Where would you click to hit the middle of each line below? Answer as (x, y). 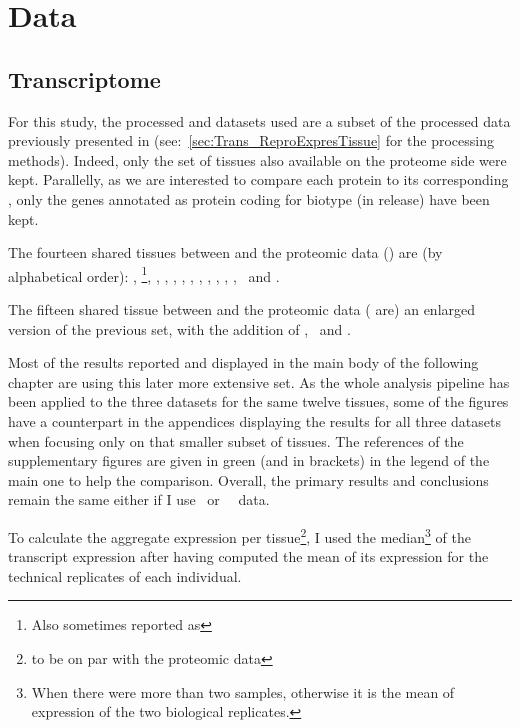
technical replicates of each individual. (125, 575)
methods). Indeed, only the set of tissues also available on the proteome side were (257, 159)
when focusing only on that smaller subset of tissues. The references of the (236, 440)
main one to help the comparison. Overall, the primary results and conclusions (248, 479)
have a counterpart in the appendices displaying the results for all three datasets (254, 420)
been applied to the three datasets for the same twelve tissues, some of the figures (258, 401)
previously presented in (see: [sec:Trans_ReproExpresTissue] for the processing (251, 140)
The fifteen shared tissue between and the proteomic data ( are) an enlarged (242, 308)
